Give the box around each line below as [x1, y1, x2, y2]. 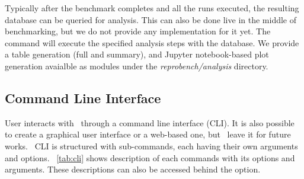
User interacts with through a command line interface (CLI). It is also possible [5, 116, 295, 129]
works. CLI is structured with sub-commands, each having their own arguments [5, 139, 298, 152]
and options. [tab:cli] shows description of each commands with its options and [5, 151, 295, 164]
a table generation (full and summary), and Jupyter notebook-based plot [5, 48, 269, 60]
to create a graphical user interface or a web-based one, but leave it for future [5, 128, 291, 140]
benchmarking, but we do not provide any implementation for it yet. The [5, 25, 271, 37]
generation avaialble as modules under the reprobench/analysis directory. [5, 59, 268, 72]
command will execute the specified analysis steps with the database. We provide [5, 36, 299, 49]
